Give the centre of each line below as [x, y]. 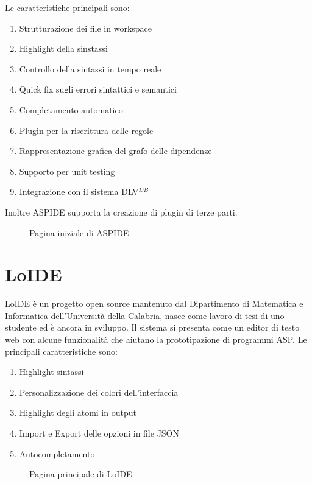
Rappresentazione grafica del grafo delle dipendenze [115, 151]
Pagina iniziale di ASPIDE [79, 232]
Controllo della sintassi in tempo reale [90, 68]
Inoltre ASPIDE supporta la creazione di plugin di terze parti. [121, 212]
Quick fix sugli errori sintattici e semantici [98, 89]
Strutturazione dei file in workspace [86, 28]
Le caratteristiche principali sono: [67, 7]
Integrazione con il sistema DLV [79, 191]
